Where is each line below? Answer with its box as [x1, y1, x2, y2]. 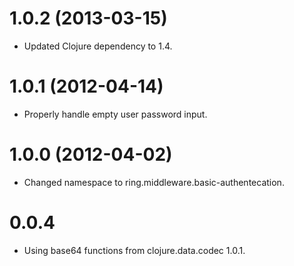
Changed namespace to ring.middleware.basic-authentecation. [23, 176, 285, 188]
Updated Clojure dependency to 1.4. [23, 40, 173, 52]
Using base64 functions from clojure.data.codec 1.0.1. [23, 244, 246, 256]
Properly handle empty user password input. [23, 108, 208, 120]
